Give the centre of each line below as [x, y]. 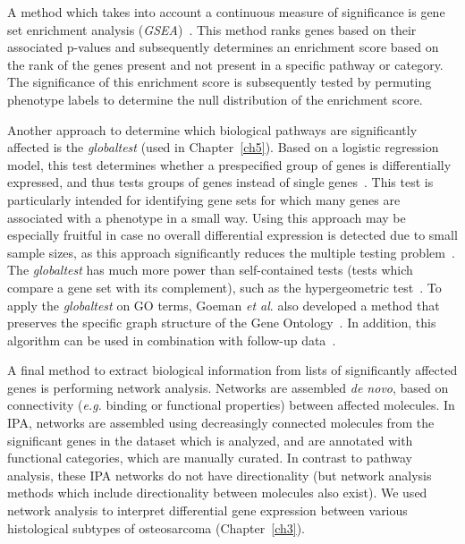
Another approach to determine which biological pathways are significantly [212, 129]
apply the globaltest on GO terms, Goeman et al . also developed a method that [224, 305]
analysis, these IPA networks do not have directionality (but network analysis [220, 475]
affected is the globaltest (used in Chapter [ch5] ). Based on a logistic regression [223, 147]
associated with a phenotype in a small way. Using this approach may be [207, 217]
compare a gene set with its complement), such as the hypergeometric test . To [224, 287]
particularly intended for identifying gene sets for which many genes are [204, 199]
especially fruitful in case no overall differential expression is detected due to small [232, 235]
